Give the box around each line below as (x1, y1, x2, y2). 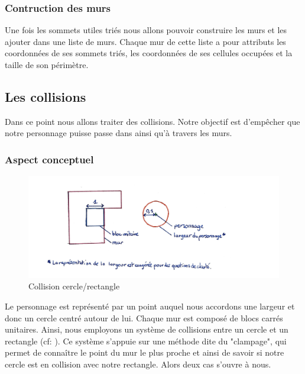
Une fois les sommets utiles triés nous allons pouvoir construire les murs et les (5, 24, 287, 36)
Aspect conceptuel (5, 151, 94, 166)
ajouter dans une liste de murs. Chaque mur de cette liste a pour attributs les (5, 35, 286, 47)
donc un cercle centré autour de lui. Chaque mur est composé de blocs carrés (5, 311, 283, 324)
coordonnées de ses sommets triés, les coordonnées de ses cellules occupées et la (5, 47, 293, 59)
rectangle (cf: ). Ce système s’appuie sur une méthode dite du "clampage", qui (5, 334, 287, 347)
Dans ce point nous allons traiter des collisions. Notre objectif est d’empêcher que (5, 115, 300, 127)
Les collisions (5, 87, 86, 105)
